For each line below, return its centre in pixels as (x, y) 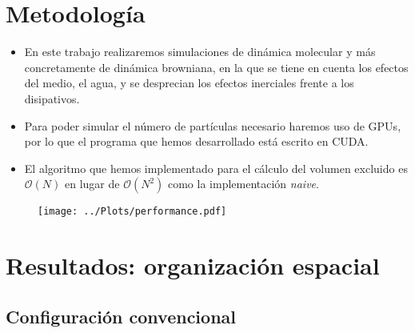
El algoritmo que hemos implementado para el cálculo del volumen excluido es (216, 168)
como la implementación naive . (243, 184)
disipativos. (52, 98)
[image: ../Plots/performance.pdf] (132, 212)
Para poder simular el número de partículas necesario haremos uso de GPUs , (213, 125)
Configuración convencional (121, 316)
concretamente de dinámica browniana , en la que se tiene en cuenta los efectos (216, 67)
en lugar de (92, 184)
